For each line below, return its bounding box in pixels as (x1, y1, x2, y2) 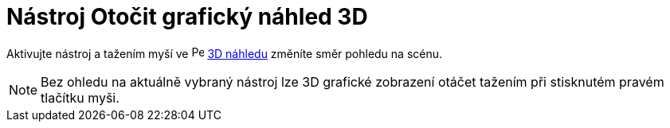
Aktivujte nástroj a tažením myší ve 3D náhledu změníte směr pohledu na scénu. (6, 46, 443, 60)
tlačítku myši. (41, 89, 120, 106)
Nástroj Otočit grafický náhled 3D (6, 3, 368, 30)
